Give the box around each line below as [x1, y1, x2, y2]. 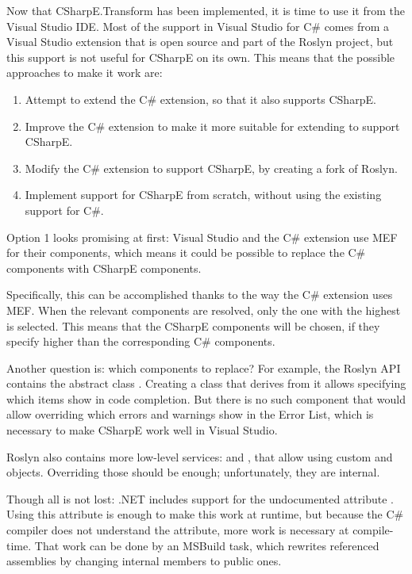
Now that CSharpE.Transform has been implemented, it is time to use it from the [6, 2, 405, 18]
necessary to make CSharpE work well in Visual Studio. [6, 422, 278, 438]
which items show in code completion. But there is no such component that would [6, 390, 406, 407]
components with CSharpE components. [6, 259, 202, 276]
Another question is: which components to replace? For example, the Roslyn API [6, 359, 401, 376]
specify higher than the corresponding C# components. [6, 333, 275, 350]
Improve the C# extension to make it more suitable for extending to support [25, 117, 400, 134]
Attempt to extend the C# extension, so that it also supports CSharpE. [25, 90, 376, 107]
